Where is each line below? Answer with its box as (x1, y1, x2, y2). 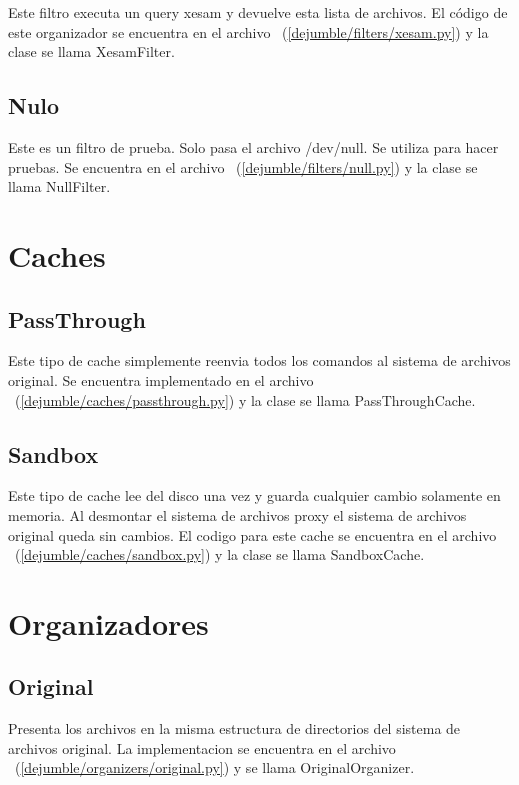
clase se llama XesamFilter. (8, 41, 175, 62)
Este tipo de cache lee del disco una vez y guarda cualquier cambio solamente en (8, 485, 501, 506)
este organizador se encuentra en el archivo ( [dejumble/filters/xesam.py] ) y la (8, 21, 489, 42)
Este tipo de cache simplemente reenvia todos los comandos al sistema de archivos (8, 350, 511, 371)
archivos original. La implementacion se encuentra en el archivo (8, 737, 396, 758)
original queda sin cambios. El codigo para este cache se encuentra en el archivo (8, 524, 497, 545)
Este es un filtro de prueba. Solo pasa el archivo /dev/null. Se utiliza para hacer (8, 136, 499, 157)
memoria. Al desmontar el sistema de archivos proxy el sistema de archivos (8, 504, 467, 525)
